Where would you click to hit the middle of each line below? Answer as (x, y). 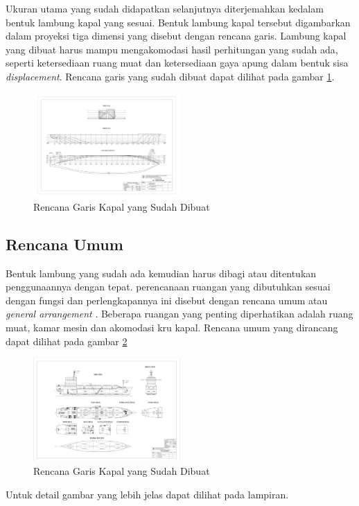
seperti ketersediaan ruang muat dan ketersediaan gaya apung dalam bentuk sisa (177, 63)
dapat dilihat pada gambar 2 (67, 341)
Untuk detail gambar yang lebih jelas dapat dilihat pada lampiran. (147, 495)
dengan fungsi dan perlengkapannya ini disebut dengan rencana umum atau (167, 300)
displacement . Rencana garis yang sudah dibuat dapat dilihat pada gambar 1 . (170, 76)
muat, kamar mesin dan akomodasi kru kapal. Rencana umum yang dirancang (172, 327)
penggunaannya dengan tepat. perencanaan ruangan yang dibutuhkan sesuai (168, 287)
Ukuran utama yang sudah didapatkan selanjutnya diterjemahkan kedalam (165, 8)
